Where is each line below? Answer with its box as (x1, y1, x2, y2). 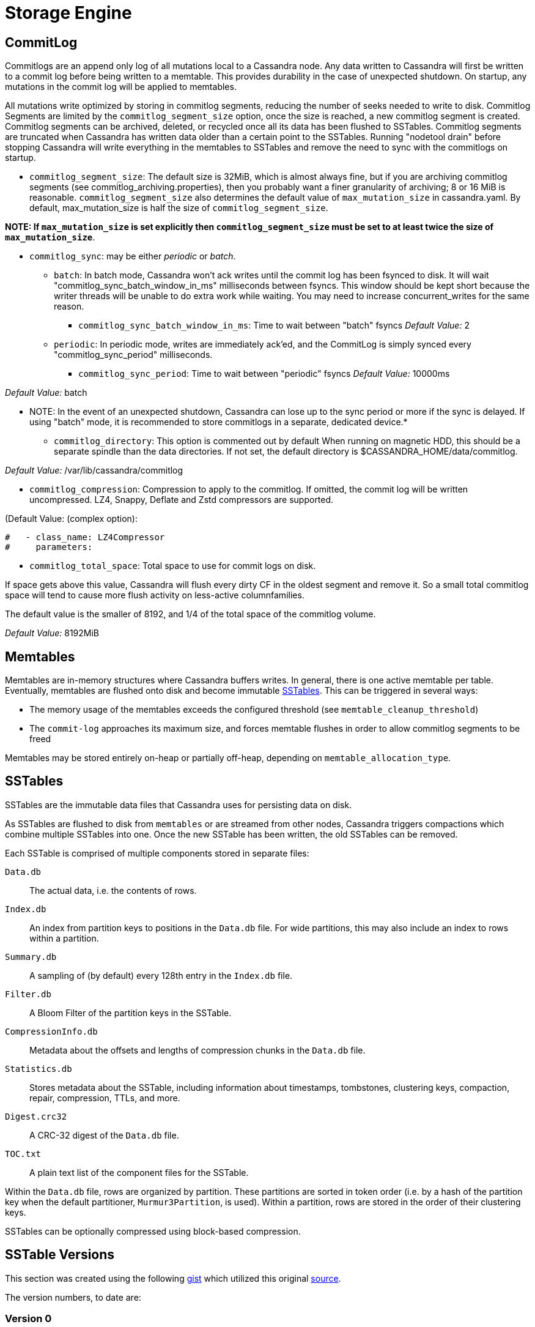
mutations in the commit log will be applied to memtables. (5, 81, 237, 92)
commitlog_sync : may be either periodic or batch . (29, 251, 236, 262)
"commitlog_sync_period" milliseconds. (54, 349, 213, 360)
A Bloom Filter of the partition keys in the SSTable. (29, 1007, 232, 1018)
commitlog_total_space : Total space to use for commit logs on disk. (29, 560, 316, 571)
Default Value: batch (5, 387, 87, 398)
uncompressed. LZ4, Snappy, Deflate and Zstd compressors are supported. (29, 494, 334, 505)
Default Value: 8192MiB (5, 628, 100, 639)
